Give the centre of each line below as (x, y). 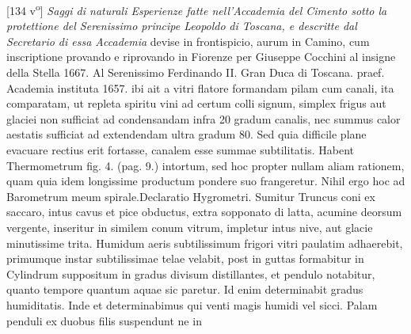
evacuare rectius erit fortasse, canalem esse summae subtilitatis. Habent (180, 150)
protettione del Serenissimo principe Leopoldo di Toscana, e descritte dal (182, 26)
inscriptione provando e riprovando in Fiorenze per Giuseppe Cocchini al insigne (201, 57)
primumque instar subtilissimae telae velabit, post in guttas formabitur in (185, 258)
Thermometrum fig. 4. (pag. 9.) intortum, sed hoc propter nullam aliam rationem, (205, 165)
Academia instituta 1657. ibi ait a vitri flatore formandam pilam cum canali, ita (200, 87)
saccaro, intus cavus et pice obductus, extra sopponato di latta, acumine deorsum (204, 212)
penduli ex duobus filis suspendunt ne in (104, 320)
